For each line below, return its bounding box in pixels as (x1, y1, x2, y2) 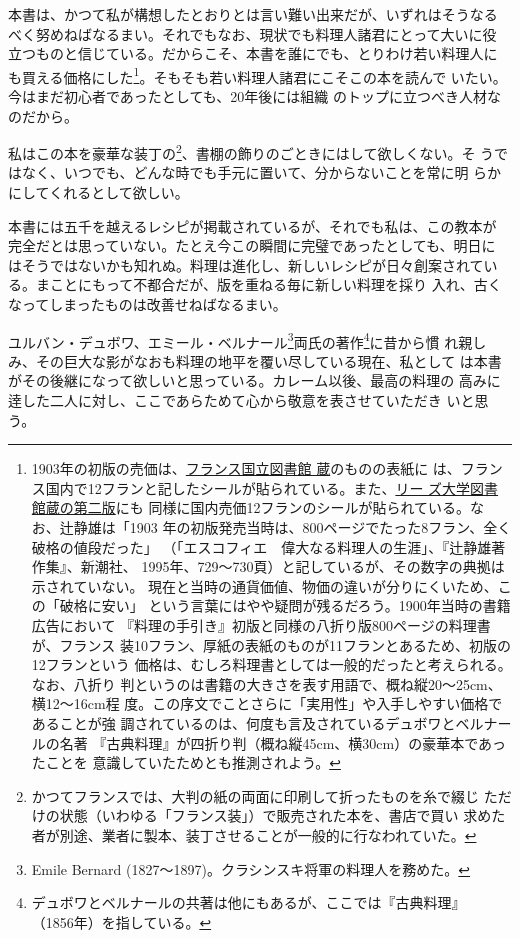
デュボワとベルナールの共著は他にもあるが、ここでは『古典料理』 (31, 892, 466, 913)
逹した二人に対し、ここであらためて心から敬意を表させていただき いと (8, 390, 475, 411)
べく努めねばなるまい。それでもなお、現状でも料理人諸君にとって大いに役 (8, 23, 497, 44)
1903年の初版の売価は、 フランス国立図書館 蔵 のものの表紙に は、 (31, 458, 461, 479)
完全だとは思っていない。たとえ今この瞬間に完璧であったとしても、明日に (8, 235, 496, 256)
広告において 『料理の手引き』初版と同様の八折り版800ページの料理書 (31, 615, 491, 635)
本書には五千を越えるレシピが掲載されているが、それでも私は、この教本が (8, 215, 497, 236)
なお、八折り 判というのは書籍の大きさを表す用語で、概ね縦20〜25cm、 (31, 673, 502, 694)
